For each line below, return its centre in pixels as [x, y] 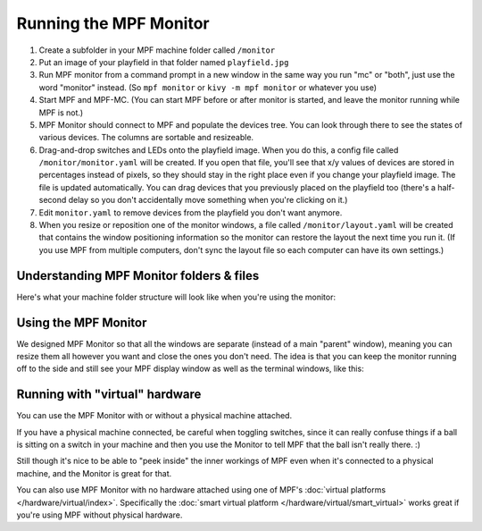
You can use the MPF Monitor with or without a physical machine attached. [154, 416]
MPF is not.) [61, 113]
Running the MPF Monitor [113, 23]
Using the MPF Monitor [82, 322]
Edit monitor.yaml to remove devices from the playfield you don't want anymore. [191, 212]
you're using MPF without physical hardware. [100, 515]
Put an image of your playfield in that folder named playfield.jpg [164, 62]
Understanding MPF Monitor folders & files [138, 276]
